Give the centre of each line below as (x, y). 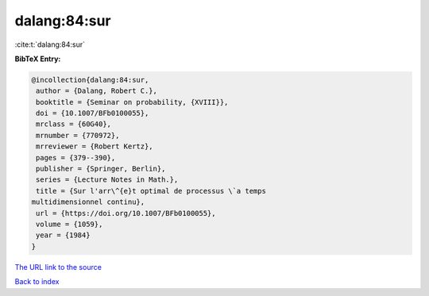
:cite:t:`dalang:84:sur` (50, 44)
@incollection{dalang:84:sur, (90, 80)
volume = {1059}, (70, 224)
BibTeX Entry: (38, 59)
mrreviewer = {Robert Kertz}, (95, 146)
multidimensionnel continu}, (88, 202)
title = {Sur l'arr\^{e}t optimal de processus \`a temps (151, 191)
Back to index (37, 282)
